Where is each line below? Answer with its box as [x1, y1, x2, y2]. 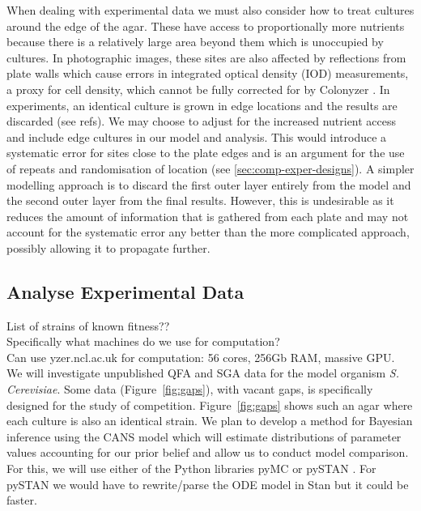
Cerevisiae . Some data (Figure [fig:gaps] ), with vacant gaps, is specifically [6, 381, 373, 398]
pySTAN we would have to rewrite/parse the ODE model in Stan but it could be [6, 475, 409, 492]
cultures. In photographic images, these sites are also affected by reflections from [6, 49, 406, 66]
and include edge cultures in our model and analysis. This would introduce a [6, 128, 387, 145]
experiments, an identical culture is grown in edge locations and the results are [6, 96, 398, 113]
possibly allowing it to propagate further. [6, 239, 210, 256]
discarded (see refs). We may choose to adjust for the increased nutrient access [6, 113, 397, 130]
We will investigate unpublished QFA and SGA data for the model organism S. [6, 364, 399, 381]
